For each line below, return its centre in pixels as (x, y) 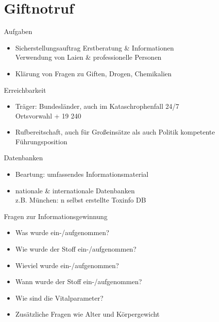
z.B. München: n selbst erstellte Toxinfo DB (81, 200)
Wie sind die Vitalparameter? (59, 297)
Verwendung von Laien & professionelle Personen (88, 57)
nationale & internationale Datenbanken (75, 190)
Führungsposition (41, 141)
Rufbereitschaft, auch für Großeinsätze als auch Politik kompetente (115, 132)
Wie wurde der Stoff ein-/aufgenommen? (76, 249)
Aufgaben (18, 31)
